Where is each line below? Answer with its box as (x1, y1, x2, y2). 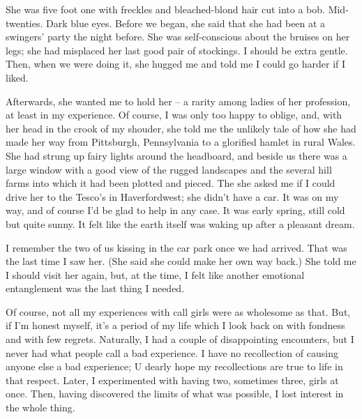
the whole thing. (6, 400, 75, 415)
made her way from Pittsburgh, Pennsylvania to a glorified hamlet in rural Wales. (6, 135, 356, 149)
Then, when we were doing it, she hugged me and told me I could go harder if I (6, 56, 346, 71)
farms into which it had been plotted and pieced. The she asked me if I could (6, 176, 335, 190)
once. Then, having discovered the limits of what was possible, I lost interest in (6, 386, 344, 401)
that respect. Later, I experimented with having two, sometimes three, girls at (6, 372, 339, 387)
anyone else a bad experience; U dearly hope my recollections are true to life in (6, 359, 343, 374)
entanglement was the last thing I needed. (6, 281, 185, 296)
